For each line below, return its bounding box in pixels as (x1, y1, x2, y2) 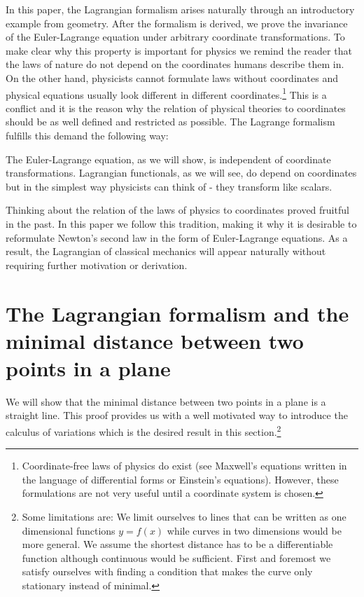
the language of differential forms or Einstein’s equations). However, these (22, 472, 339, 486)
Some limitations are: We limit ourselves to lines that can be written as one (22, 509, 346, 524)
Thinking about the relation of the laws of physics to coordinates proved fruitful (6, 203, 349, 217)
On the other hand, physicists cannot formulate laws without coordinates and (6, 70, 338, 85)
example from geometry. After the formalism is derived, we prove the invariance (6, 15, 348, 30)
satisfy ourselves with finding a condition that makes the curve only (22, 564, 313, 579)
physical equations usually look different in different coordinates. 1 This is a (6, 85, 327, 102)
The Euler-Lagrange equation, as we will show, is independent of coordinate (6, 151, 331, 166)
